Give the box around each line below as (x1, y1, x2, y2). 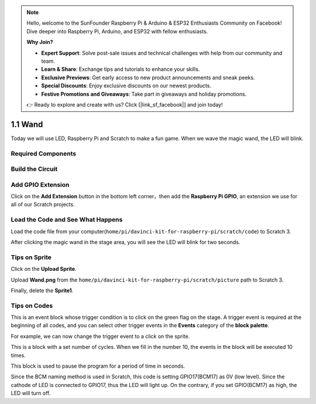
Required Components (11, 150, 76, 158)
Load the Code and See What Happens (11, 216, 123, 224)
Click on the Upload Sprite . (11, 266, 77, 273)
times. (11, 352, 26, 359)
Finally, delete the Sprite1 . (11, 287, 74, 294)
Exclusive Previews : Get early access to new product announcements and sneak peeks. (41, 74, 255, 81)
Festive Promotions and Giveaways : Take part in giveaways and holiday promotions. (41, 90, 247, 97)
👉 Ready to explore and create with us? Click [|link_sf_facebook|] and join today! (26, 101, 223, 108)
